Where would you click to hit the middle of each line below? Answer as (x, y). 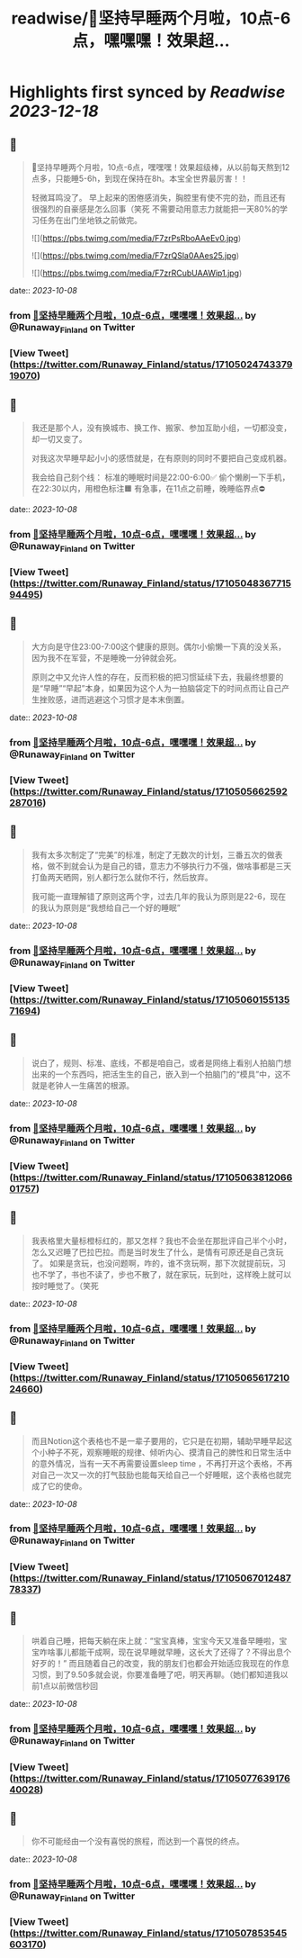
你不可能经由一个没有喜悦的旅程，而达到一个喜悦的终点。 (138, 1841)
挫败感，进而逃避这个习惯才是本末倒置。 (114, 699)
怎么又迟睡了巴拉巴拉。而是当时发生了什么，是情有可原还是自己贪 (153, 1251)
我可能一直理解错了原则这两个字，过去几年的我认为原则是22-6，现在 (158, 896)
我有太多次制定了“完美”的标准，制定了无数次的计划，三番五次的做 (153, 854)
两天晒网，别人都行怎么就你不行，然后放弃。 (130, 877)
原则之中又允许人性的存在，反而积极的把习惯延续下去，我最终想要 (153, 677)
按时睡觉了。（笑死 (65, 1286)
